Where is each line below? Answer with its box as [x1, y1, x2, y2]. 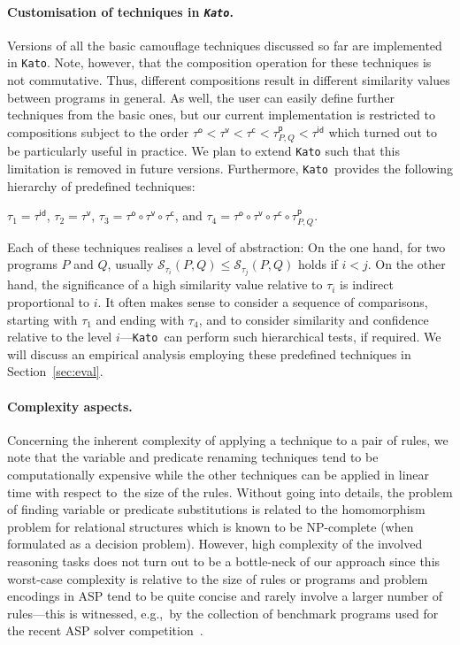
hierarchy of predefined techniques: [7, 176, 195, 195]
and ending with [96, 310, 185, 328]
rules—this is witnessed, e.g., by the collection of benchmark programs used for [7, 603, 439, 622]
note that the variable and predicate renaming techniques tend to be [7, 448, 379, 466]
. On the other [367, 255, 446, 273]
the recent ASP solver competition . [7, 621, 203, 640]
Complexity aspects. [7, 396, 133, 415]
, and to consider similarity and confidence [198, 310, 429, 328]
